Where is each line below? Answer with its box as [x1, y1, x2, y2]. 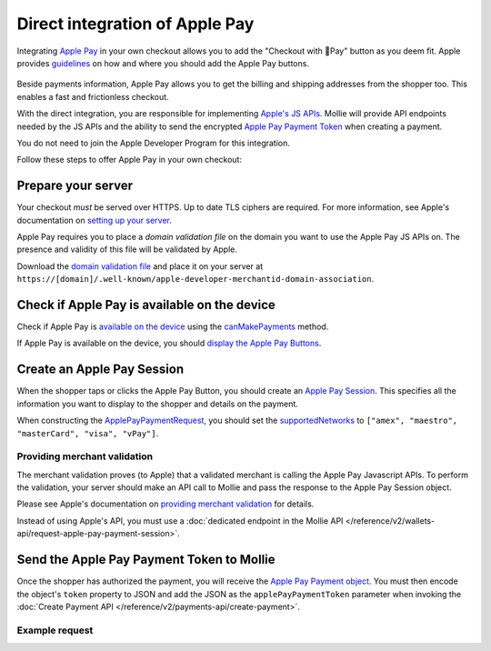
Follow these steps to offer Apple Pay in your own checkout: [16, 155, 243, 165]
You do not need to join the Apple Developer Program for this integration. [16, 137, 291, 148]
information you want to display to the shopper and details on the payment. [16, 398, 299, 409]
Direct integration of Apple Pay [16, 14, 255, 34]
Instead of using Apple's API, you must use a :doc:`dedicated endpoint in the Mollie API [16, 515, 344, 526]
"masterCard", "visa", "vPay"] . [16, 427, 159, 438]
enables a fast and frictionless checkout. [16, 91, 169, 102]
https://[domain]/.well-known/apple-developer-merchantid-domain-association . [16, 274, 375, 285]
